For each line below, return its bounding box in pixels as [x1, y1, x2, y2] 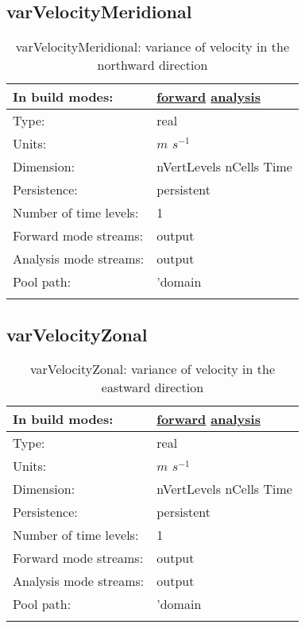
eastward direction [101, 378, 204, 397]
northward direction [97, 56, 208, 75]
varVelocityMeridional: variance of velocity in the [15, 37, 290, 56]
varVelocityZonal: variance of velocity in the [29, 360, 275, 379]
